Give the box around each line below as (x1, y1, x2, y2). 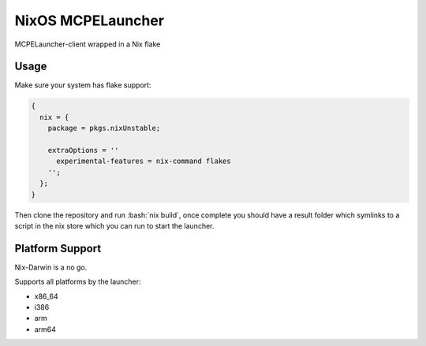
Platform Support (14, 241, 102, 255)
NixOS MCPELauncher (14, 12, 165, 29)
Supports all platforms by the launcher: (14, 277, 141, 287)
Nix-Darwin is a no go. (14, 262, 88, 272)
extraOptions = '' (47, 146, 119, 154)
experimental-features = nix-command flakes (56, 157, 232, 166)
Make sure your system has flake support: (14, 80, 151, 90)
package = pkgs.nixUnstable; (47, 124, 161, 133)
